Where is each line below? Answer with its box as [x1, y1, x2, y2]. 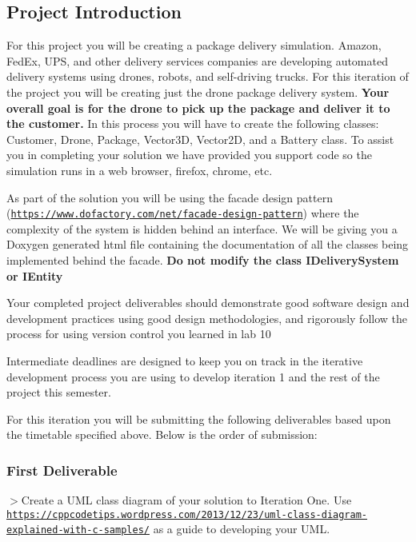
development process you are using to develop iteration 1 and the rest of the [6, 368, 380, 385]
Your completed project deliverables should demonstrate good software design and [6, 294, 410, 311]
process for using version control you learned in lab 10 [6, 325, 271, 342]
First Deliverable [6, 460, 118, 480]
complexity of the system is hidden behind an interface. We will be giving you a [6, 220, 398, 237]
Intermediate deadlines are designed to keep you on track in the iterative [6, 352, 363, 369]
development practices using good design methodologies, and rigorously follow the [6, 309, 408, 326]
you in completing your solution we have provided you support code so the [6, 146, 372, 163]
